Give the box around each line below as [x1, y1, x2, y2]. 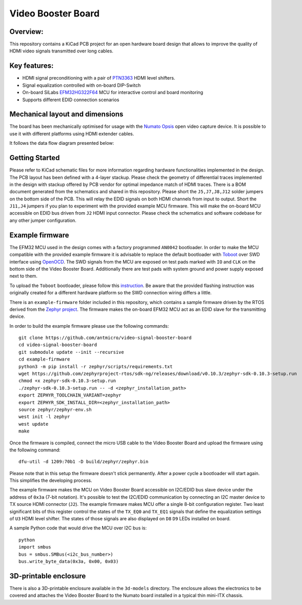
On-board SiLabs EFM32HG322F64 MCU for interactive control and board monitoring [22, 89, 204, 96]
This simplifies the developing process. [9, 478, 92, 484]
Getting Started [9, 154, 60, 162]
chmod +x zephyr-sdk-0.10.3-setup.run [18, 378, 116, 384]
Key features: [9, 62, 54, 70]
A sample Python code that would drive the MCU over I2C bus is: [9, 525, 147, 531]
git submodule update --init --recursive [18, 349, 124, 355]
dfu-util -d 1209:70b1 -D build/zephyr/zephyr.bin [18, 459, 149, 465]
